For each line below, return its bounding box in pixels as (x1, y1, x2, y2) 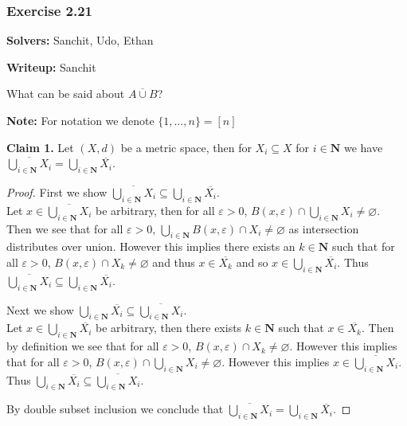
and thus (152, 253, 195, 270)
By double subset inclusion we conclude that (6, 401, 224, 417)
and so (236, 253, 268, 270)
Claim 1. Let (6, 139, 74, 155)
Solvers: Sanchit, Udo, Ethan (6, 32, 154, 49)
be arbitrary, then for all (96, 201, 215, 218)
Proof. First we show (6, 183, 108, 200)
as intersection (288, 220, 359, 236)
